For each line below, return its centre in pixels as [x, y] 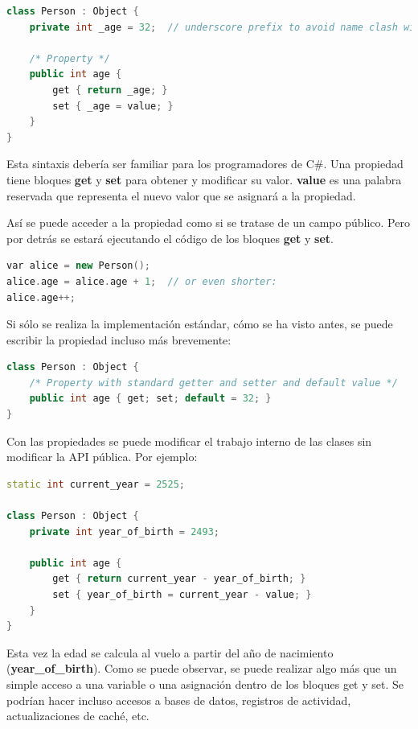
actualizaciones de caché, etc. [78, 716]
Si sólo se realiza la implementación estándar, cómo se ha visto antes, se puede [200, 324]
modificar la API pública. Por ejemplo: [102, 457]
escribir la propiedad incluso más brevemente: [119, 339]
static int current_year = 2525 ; [96, 484]
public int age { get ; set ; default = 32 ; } [150, 399]
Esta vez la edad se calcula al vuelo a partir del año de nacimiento [170, 652]
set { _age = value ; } [113, 106]
